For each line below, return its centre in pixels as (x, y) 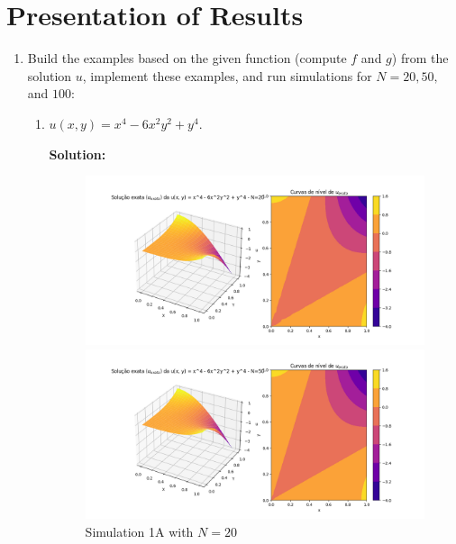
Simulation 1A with (139, 531)
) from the (420, 58)
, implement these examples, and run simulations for (227, 75)
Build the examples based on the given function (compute (187, 58)
